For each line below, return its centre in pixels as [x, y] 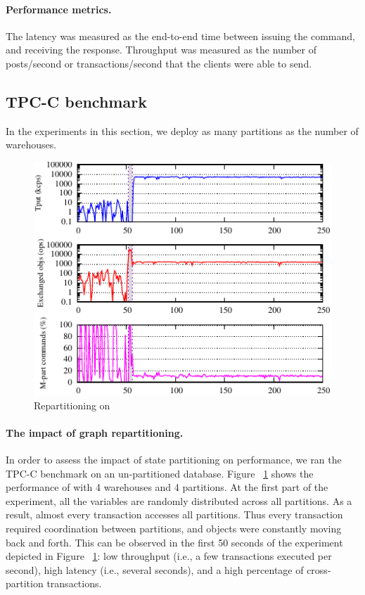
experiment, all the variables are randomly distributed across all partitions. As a [179, 500]
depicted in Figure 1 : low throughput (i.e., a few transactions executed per [169, 556]
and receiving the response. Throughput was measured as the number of [161, 50]
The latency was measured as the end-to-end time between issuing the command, [180, 36]
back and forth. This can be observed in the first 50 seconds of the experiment [174, 542]
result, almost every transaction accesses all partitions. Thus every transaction [174, 514]
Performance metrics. [59, 9]
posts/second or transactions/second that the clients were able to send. [159, 63]
